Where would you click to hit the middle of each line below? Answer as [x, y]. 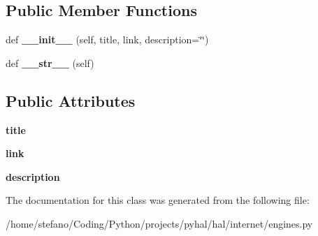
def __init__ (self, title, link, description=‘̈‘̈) [107, 39]
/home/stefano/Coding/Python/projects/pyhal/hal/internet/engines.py [159, 223]
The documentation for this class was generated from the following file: [158, 200]
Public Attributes [71, 100]
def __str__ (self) [50, 62]
